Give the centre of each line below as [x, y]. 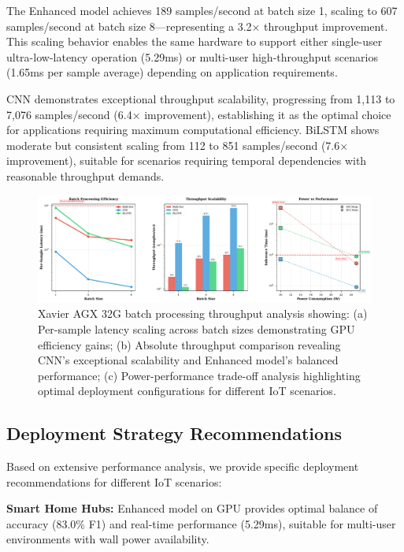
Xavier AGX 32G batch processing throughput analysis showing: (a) [203, 313]
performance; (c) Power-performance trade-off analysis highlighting [199, 375]
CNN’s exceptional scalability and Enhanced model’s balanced [188, 360]
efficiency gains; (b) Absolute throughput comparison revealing [189, 344]
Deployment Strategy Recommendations [174, 433]
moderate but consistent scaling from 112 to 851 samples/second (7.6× [178, 145]
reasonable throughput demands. [85, 175]
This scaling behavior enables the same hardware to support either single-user [195, 41]
